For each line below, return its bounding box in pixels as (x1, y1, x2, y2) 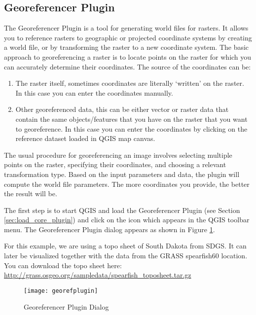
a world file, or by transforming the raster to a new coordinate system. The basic (4, 42, 249, 52)
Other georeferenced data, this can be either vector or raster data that (15, 104, 229, 114)
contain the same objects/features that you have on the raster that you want (15, 113, 248, 124)
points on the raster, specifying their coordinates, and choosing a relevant (4, 159, 226, 170)
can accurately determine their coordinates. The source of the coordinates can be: (4, 61, 251, 71)
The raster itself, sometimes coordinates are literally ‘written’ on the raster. (15, 78, 244, 88)
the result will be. (4, 188, 57, 199)
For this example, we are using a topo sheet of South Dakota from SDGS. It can (4, 241, 247, 251)
